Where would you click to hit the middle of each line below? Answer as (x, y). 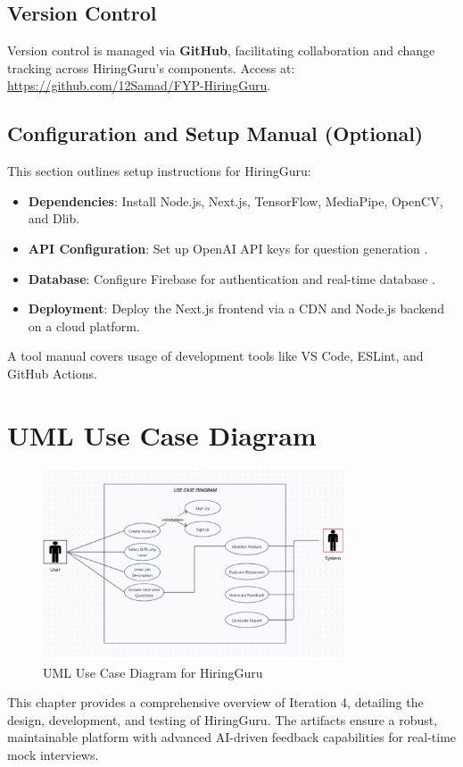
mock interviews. (53, 754)
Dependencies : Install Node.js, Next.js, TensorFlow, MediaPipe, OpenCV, (236, 200)
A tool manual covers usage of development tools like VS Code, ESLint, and (215, 356)
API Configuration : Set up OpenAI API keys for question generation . (228, 248)
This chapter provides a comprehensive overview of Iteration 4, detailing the (215, 702)
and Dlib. (54, 218)
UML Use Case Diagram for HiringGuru (153, 672)
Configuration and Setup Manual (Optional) (215, 133)
